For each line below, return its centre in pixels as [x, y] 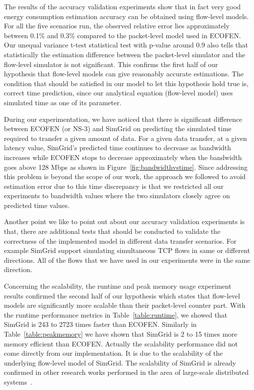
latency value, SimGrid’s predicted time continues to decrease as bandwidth [118, 148]
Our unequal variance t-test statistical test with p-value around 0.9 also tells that [126, 45]
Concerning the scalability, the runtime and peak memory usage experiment [118, 286]
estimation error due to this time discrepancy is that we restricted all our [114, 186]
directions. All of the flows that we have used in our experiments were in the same [127, 260]
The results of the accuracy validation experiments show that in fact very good [122, 6]
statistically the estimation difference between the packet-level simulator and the [125, 54]
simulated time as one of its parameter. [63, 102]
